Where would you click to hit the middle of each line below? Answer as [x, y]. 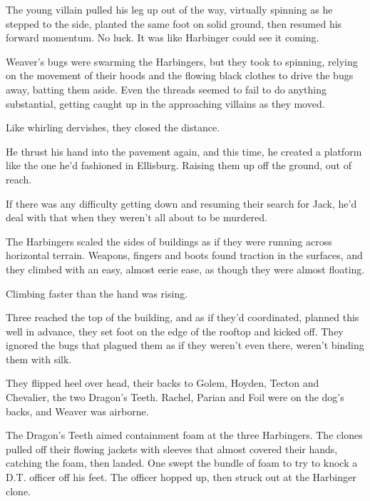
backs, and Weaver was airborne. [77, 411]
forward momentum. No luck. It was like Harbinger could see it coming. [163, 37]
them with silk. [39, 359]
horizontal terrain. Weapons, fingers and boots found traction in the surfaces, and [184, 255]
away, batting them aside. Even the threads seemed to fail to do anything [166, 89]
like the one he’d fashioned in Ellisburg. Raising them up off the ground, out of [179, 165]
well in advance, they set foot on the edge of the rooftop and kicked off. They [175, 331]
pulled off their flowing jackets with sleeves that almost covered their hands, [172, 449]
